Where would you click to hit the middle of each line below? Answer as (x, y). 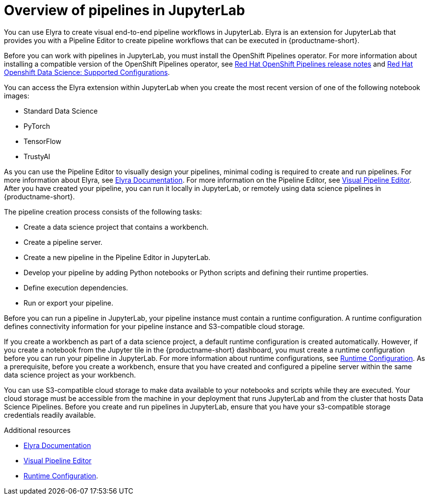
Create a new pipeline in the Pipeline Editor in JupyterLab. (117, 257)
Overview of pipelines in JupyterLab (125, 10)
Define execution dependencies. (76, 287)
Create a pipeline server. (63, 242)
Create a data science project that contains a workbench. (116, 227)
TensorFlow (42, 141)
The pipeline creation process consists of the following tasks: (103, 212)
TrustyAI (37, 156)
